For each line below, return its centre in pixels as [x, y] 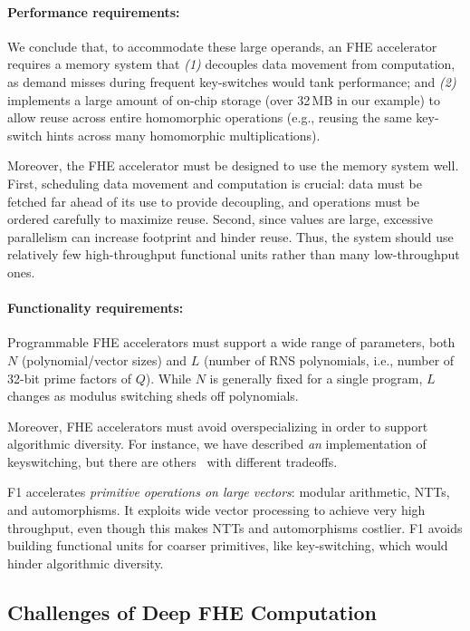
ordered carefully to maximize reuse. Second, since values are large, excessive [220, 219]
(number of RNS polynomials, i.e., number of [329, 359]
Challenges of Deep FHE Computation [192, 612]
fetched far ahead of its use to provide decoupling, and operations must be [214, 201]
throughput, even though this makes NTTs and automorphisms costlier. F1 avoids [235, 527]
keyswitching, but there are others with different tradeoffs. [173, 461]
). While [168, 378]
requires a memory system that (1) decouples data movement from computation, [231, 64]
